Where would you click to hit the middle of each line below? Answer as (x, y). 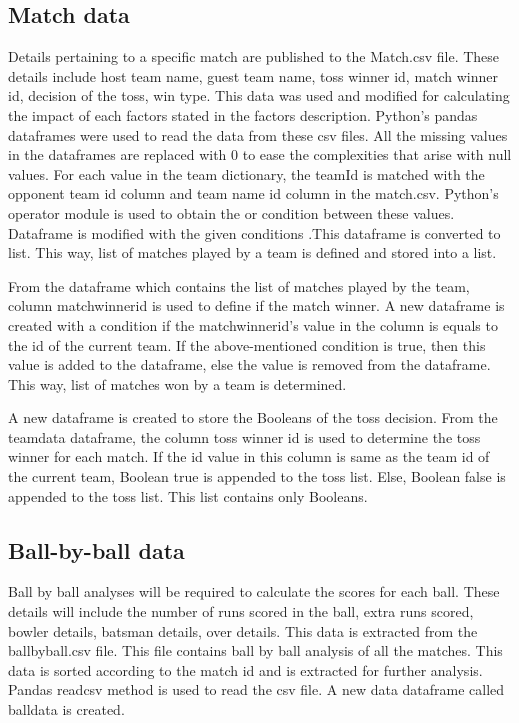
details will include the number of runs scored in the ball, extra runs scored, (241, 611)
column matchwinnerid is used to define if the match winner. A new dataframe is (256, 305)
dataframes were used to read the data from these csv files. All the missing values (258, 134)
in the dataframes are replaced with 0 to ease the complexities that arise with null (260, 154)
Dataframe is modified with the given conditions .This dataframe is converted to (254, 232)
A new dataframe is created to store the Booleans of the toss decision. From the (253, 417)
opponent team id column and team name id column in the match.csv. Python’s (253, 193)
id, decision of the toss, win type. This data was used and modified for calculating (259, 95)
